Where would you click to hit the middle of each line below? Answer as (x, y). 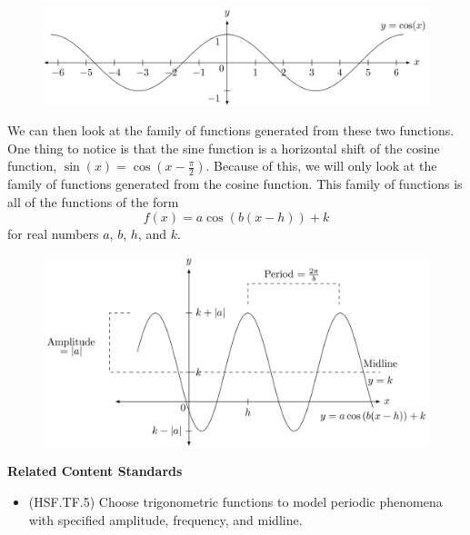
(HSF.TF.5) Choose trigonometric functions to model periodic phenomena (235, 501)
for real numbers (53, 233)
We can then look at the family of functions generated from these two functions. (231, 130)
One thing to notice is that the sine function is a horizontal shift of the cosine (224, 148)
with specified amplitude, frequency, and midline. (165, 519)
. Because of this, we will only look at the (321, 166)
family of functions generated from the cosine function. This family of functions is (235, 184)
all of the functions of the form (93, 202)
